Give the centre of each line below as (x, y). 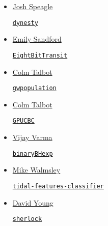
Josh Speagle (33, 6)
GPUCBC (23, 121)
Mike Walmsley (36, 170)
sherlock (27, 219)
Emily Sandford (37, 39)
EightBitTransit (40, 55)
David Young (33, 202)
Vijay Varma (32, 137)
